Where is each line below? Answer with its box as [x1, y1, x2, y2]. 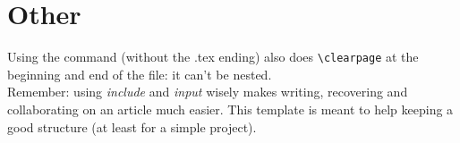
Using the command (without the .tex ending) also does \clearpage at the [7, 47, 419, 66]
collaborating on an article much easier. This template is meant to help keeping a [7, 99, 454, 118]
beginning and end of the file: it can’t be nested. [7, 64, 272, 83]
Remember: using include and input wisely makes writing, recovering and [7, 82, 408, 101]
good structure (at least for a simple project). [7, 117, 257, 136]
